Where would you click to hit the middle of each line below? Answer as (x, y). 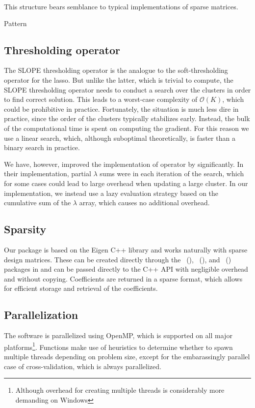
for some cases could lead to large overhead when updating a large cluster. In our (126, 183)
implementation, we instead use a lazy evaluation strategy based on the (111, 193)
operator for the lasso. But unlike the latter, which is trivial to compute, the (119, 79)
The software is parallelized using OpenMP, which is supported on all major (118, 335)
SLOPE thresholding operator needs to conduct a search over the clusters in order (127, 89)
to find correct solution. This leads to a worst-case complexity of (101, 99)
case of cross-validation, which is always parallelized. (83, 366)
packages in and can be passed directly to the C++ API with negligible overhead (126, 269)
